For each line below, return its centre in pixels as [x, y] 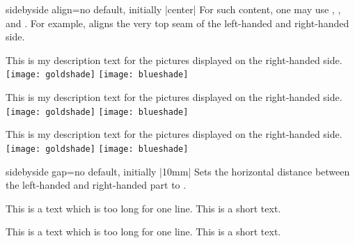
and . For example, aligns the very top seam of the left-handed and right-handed [177, 23]
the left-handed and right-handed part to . [96, 185]
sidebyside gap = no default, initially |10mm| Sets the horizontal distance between [178, 171]
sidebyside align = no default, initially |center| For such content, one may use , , [173, 9]
